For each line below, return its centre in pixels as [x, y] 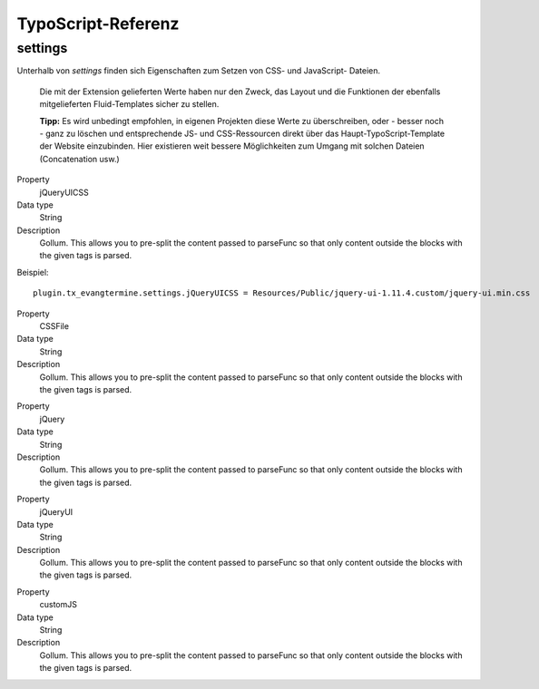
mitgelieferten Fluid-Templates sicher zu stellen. [129, 104]
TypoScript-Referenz [98, 24]
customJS [58, 605]
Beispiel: [33, 272]
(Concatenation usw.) [79, 159]
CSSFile [54, 326]
